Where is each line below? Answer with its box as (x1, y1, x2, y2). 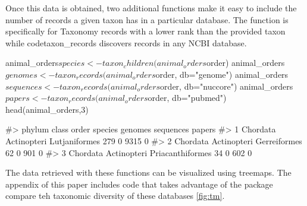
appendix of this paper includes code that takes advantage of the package (5, 178, 273, 190)
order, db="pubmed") (148, 91, 227, 104)
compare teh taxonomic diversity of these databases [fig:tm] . (5, 189, 225, 202)
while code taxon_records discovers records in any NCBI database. (5, 36, 247, 49)
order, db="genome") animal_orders (155, 68, 289, 80)
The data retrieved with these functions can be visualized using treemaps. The (5, 166, 292, 179)
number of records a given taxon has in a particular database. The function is (5, 13, 289, 26)
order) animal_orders (206, 56, 285, 69)
